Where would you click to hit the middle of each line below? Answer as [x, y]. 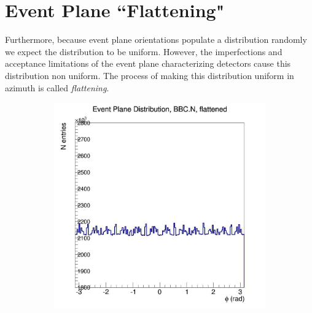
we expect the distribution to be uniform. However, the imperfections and [144, 51]
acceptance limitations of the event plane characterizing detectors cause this [148, 63]
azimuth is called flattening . [57, 87]
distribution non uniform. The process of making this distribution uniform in [150, 75]
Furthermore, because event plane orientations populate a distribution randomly [156, 40]
